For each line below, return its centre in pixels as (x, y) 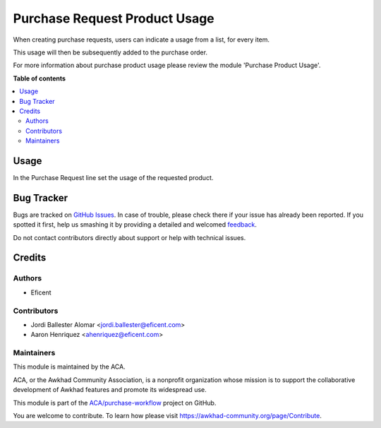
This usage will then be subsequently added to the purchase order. (110, 52)
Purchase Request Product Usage (114, 18)
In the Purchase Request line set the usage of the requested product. (113, 177)
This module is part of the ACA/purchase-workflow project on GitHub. (115, 403)
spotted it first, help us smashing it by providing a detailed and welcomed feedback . (135, 225)
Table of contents (40, 78)
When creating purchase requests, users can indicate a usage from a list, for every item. (141, 40)
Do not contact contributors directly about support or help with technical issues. (129, 237)
